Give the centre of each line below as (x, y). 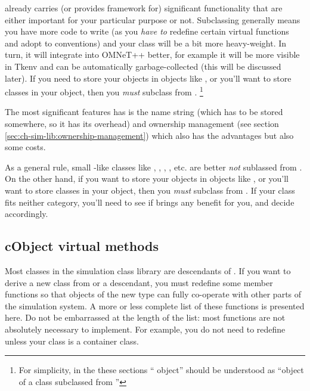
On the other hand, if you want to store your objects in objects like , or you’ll (147, 179)
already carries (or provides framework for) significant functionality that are (144, 8)
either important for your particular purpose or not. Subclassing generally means (153, 19)
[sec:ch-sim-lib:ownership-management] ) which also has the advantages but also (149, 135)
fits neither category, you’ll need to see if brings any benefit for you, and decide (150, 202)
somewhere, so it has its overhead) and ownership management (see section (142, 123)
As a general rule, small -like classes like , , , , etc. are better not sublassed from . (154, 167)
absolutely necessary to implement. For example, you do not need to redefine (145, 329)
